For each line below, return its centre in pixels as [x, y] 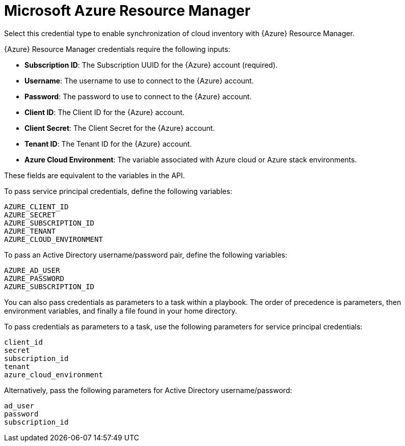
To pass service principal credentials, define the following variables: [118, 191]
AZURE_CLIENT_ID [36, 206]
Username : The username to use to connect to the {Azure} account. [139, 80]
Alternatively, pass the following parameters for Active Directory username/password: [148, 390]
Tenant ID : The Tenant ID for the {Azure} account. [108, 144]
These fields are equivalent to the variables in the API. [94, 175]
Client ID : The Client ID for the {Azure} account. [105, 112]
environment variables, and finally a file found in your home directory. [121, 311]
